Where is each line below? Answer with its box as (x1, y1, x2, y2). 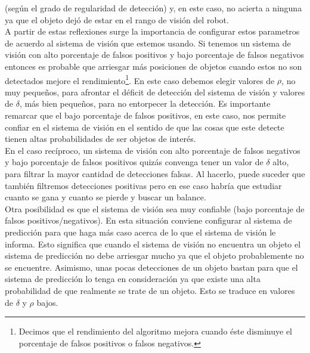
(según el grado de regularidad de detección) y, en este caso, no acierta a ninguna (5, 2, 302, 14)
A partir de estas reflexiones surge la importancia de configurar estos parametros (5, 25, 300, 38)
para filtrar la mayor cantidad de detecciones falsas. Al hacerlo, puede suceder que (5, 167, 305, 179)
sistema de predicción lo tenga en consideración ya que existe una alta (5, 273, 261, 285)
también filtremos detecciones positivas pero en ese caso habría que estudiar (5, 179, 282, 191)
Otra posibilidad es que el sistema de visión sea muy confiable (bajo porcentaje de (5, 202, 305, 215)
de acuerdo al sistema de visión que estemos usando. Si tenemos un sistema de (5, 36, 291, 49)
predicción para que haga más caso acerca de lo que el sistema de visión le (5, 225, 276, 238)
